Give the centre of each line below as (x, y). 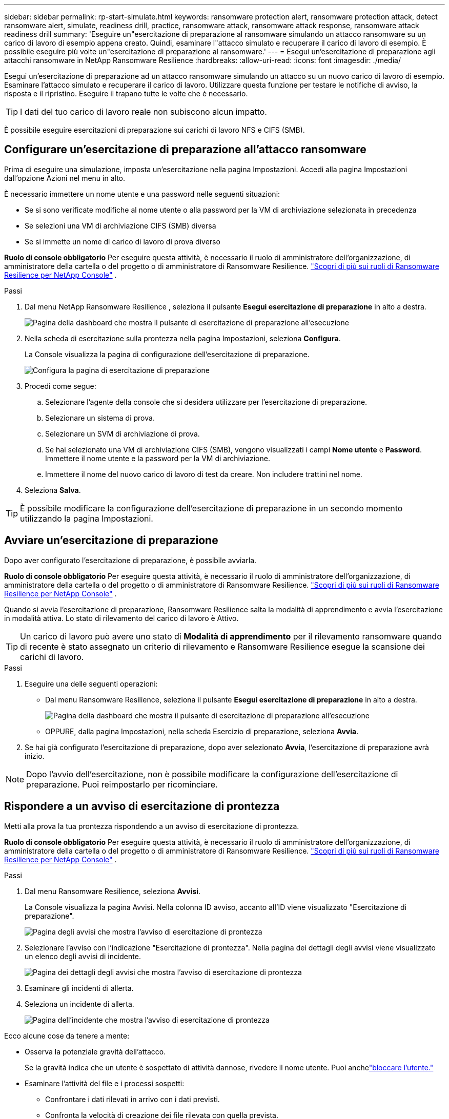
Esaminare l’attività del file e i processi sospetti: (105, 1083)
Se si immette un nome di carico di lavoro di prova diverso (123, 241)
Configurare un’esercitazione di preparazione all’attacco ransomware (185, 150)
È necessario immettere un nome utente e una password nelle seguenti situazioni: (142, 194)
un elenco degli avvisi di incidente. (83, 956)
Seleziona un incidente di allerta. (79, 1004)
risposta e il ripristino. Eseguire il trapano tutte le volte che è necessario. (126, 94)
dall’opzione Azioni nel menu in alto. (65, 178)
